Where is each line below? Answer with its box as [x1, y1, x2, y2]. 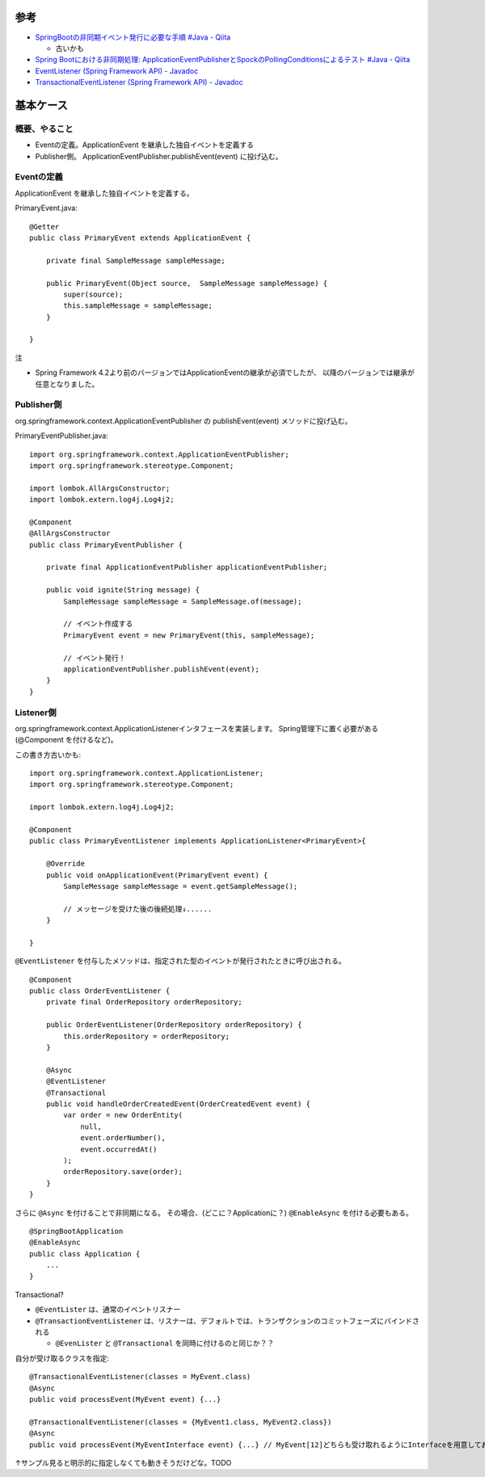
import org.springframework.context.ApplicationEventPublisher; [29, 449, 290, 459]
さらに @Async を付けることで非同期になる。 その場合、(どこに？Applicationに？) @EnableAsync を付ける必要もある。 [15, 1208, 414, 1218]
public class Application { [29, 1249, 141, 1258]
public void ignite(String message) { [45, 586, 200, 595]
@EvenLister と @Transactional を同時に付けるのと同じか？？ [55, 1338, 275, 1349]
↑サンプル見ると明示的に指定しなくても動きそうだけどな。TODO [15, 1458, 232, 1467]
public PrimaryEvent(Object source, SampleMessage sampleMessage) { [45, 279, 328, 288]
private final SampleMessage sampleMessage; [45, 255, 226, 265]
